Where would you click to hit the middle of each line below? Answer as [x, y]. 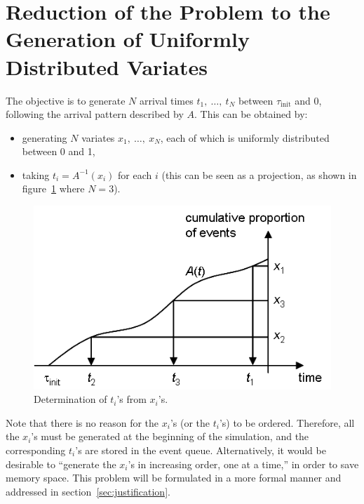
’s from [132, 399]
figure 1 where [53, 188]
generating [45, 137]
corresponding [36, 450]
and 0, [308, 100]
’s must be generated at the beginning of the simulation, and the [170, 436]
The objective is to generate [66, 100]
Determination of [70, 399]
